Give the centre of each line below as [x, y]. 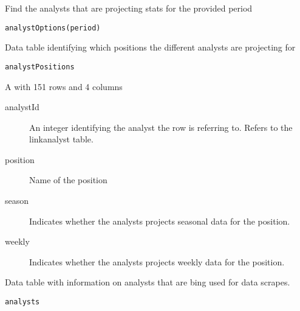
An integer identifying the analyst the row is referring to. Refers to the [161, 127]
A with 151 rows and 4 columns [64, 86]
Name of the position [68, 180]
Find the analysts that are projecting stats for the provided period [129, 8]
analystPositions [40, 67]
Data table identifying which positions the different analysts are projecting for [150, 47]
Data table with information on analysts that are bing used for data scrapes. [148, 282]
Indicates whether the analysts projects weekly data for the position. [157, 261]
